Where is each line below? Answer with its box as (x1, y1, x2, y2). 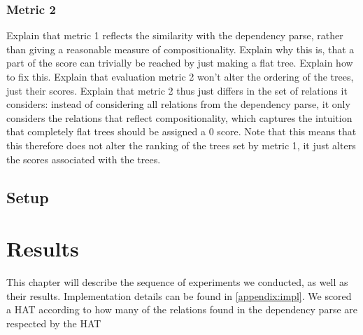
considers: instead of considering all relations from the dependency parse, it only (6, 97, 350, 111)
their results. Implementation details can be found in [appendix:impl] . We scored (6, 288, 352, 303)
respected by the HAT (6, 315, 101, 330)
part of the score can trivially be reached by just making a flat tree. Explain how (6, 55, 353, 70)
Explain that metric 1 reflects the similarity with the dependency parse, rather (6, 28, 343, 43)
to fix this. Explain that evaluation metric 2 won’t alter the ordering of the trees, (6, 69, 354, 83)
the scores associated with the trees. (6, 151, 161, 166)
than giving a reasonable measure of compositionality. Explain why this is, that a (6, 41, 355, 56)
